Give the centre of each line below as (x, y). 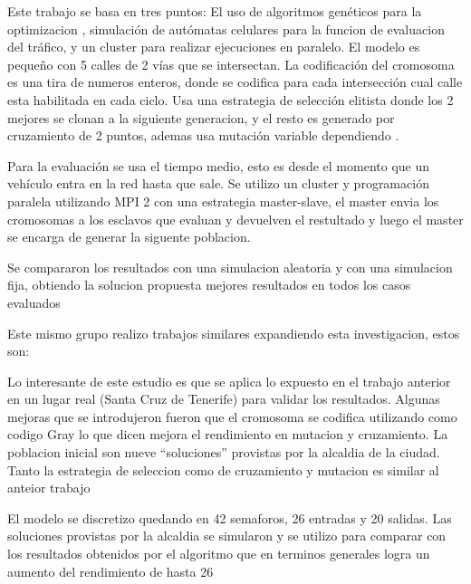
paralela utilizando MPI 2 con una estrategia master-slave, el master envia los (223, 201)
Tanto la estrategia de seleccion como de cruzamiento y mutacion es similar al (223, 469)
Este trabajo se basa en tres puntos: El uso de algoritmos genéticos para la (215, 11)
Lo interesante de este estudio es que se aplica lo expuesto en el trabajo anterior (229, 381)
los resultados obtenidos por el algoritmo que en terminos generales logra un (219, 554)
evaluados (34, 302)
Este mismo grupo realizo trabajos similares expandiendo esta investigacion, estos (234, 333)
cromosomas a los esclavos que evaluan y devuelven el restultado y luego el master (235, 219)
